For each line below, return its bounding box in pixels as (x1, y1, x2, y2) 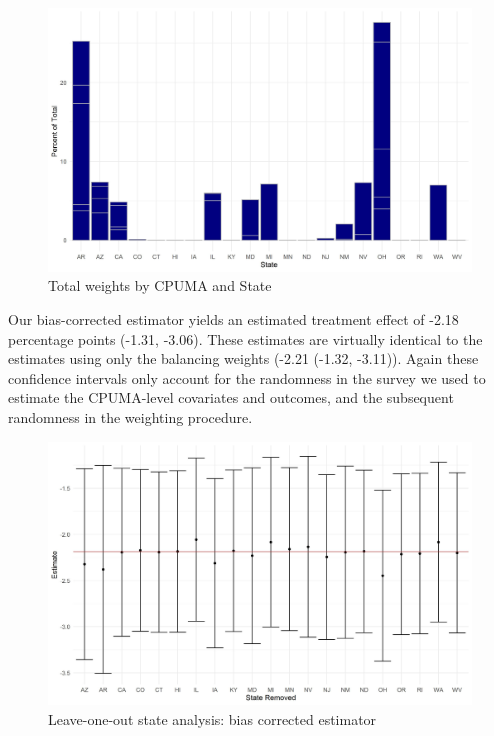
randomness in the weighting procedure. (8, 406, 253, 427)
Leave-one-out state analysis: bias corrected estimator (48, 708, 377, 729)
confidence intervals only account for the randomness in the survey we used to (8, 367, 486, 388)
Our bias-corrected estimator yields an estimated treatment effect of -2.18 (8, 308, 459, 329)
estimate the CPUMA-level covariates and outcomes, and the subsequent (8, 387, 454, 408)
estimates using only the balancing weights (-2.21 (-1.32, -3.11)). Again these (8, 348, 479, 369)
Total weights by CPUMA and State (48, 275, 272, 296)
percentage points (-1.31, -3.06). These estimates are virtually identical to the (8, 328, 483, 349)
